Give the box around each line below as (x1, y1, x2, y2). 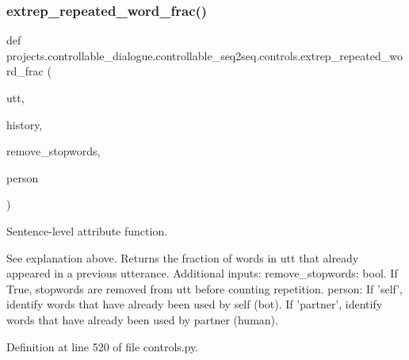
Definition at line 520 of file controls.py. (6, 338, 199, 354)
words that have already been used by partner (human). (6, 311, 278, 327)
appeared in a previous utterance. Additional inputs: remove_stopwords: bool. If (6, 265, 398, 281)
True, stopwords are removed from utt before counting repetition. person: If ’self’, (6, 280, 403, 297)
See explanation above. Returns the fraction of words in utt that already (6, 249, 359, 266)
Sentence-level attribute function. (6, 222, 168, 239)
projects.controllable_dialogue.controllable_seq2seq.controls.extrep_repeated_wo (6, 47, 403, 63)
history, (6, 116, 43, 132)
